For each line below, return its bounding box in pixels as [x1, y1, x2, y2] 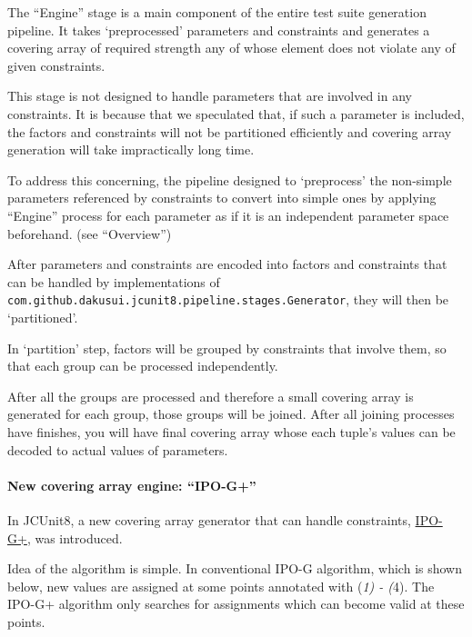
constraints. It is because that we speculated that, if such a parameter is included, [7, 104, 465, 123]
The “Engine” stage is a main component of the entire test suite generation [7, 3, 427, 21]
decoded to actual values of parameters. [7, 440, 228, 459]
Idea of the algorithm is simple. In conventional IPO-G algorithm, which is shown [7, 559, 463, 578]
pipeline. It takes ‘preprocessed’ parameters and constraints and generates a [7, 20, 430, 39]
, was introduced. [26, 528, 123, 547]
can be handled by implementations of [7, 272, 220, 291]
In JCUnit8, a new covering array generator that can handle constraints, [7, 510, 411, 529]
